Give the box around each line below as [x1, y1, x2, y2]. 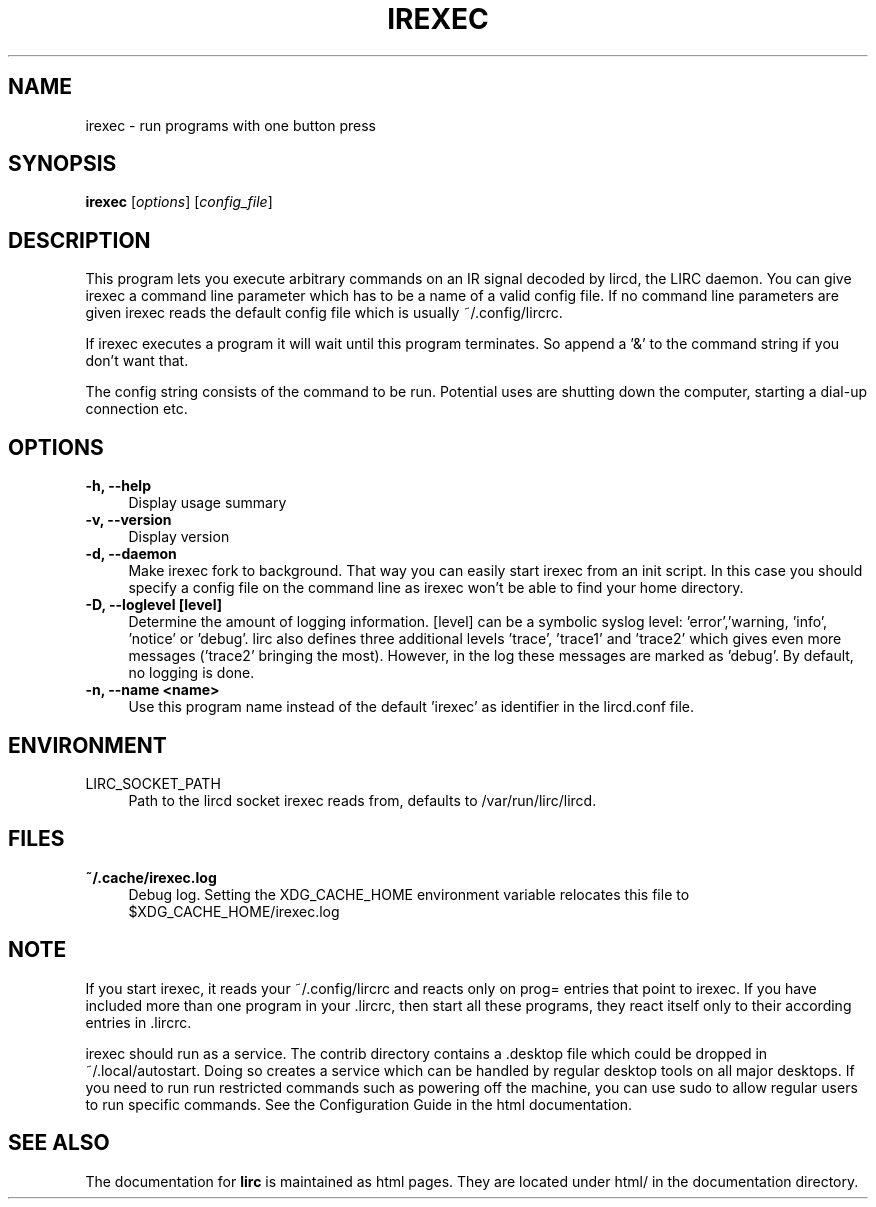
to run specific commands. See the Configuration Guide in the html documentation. [85, 1095, 633, 1113]
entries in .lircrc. [85, 1013, 192, 1031]
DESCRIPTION [8, 227, 151, 253]
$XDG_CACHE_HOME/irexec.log [128, 902, 340, 920]
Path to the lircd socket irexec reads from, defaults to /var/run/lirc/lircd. [128, 791, 597, 809]
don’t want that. [85, 352, 189, 370]
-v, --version [85, 511, 172, 529]
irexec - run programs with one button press [85, 116, 376, 134]
